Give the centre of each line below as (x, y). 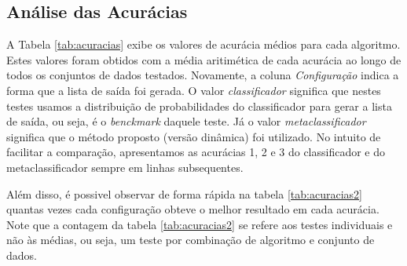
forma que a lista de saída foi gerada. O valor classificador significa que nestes (194, 90)
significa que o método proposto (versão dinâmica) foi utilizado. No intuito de (194, 136)
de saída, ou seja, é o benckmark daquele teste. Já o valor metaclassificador (186, 121)
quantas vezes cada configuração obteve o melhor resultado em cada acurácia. (193, 209)
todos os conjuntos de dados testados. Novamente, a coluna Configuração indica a (203, 75)
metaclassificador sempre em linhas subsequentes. (125, 167)
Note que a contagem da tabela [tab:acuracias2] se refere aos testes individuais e (200, 224)
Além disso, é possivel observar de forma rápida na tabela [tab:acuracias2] (184, 193)
